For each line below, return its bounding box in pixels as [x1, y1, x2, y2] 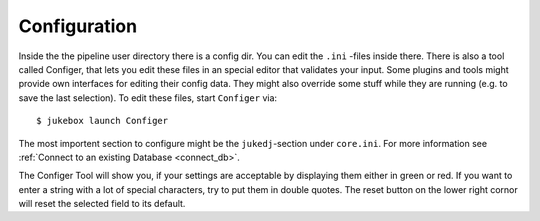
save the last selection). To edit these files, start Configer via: [18, 91, 278, 104]
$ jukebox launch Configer [36, 115, 169, 127]
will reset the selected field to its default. [18, 198, 186, 210]
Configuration [18, 15, 138, 37]
